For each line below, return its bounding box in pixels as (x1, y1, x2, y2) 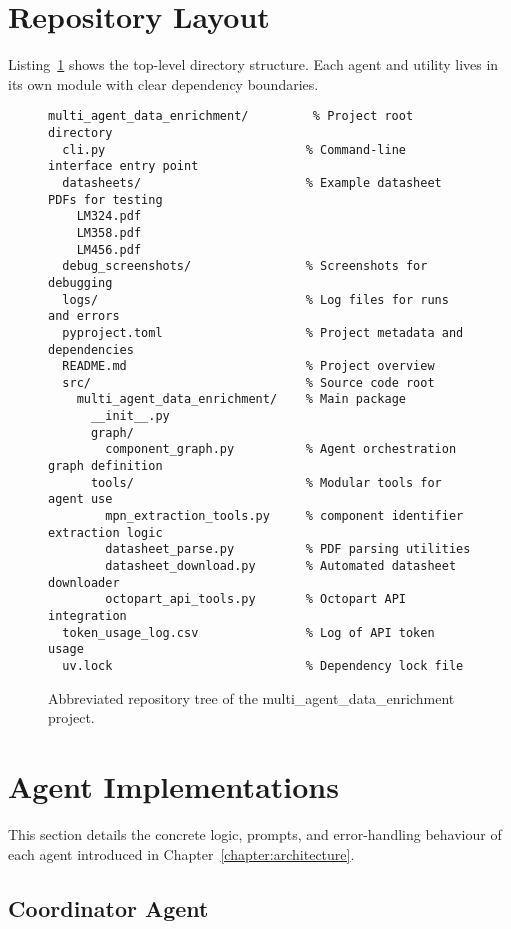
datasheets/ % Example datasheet (62, 175, 442, 190)
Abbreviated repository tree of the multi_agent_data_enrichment (48, 687, 455, 708)
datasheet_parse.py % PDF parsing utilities (105, 542, 471, 557)
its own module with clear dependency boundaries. (8, 73, 319, 94)
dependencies (48, 342, 134, 357)
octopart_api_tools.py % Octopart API (105, 592, 406, 607)
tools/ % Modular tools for (90, 475, 442, 490)
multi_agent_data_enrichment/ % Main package (76, 392, 406, 407)
